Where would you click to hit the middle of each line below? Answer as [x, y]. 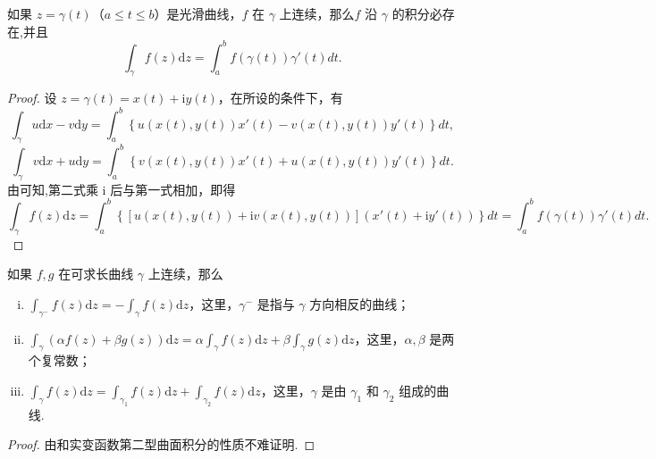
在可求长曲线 [96, 274]
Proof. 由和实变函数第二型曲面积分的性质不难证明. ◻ [161, 444]
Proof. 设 [32, 98]
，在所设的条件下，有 [280, 98]
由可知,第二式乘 [53, 189]
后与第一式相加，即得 [173, 189]
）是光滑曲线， [198, 13]
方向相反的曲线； [360, 303]
